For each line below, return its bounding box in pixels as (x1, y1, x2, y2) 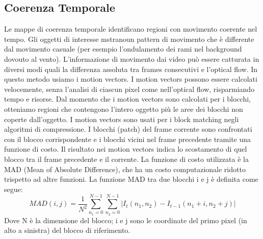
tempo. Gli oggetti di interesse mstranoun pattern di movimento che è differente (4, 33, 254, 44)
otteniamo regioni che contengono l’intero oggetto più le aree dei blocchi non (4, 103, 243, 114)
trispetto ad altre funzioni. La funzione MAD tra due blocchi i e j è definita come (4, 174, 258, 184)
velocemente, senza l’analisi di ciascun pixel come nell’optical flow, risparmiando (4, 83, 255, 94)
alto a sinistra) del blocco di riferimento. (4, 225, 130, 235)
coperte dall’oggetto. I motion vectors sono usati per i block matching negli (4, 113, 239, 124)
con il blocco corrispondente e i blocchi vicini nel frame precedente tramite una (4, 133, 251, 144)
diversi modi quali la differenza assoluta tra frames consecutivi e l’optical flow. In (4, 63, 258, 74)
